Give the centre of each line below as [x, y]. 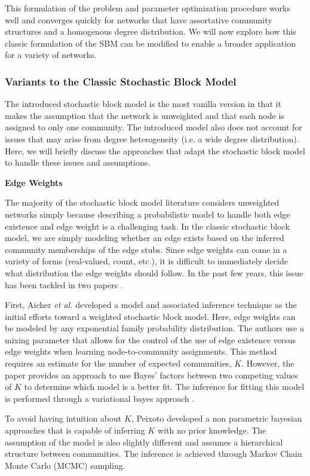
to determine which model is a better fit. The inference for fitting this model [164, 387]
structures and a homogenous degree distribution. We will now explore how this [151, 31]
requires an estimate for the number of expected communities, [118, 363]
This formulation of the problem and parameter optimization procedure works [148, 8]
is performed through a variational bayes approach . [100, 398]
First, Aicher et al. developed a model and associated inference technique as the [151, 305]
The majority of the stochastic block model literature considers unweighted [142, 202]
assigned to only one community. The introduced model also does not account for [154, 127]
